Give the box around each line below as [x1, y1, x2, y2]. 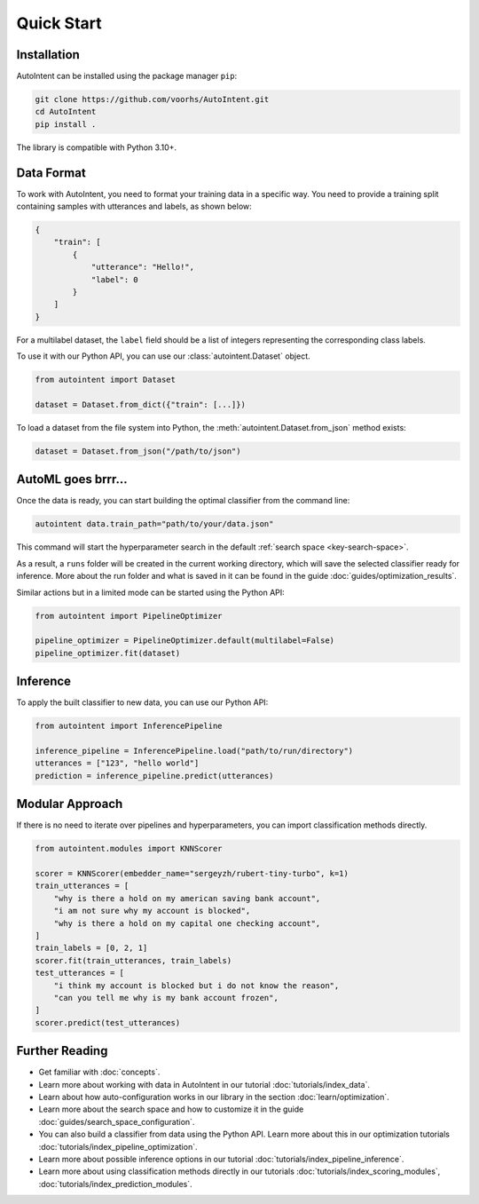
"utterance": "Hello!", [90, 262, 195, 273]
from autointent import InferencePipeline [35, 721, 223, 732]
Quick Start [16, 13, 102, 33]
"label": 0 [90, 274, 139, 284]
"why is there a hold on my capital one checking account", [53, 918, 321, 928]
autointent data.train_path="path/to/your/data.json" [35, 519, 274, 529]
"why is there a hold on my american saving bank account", [53, 893, 321, 903]
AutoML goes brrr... [16, 471, 128, 487]
